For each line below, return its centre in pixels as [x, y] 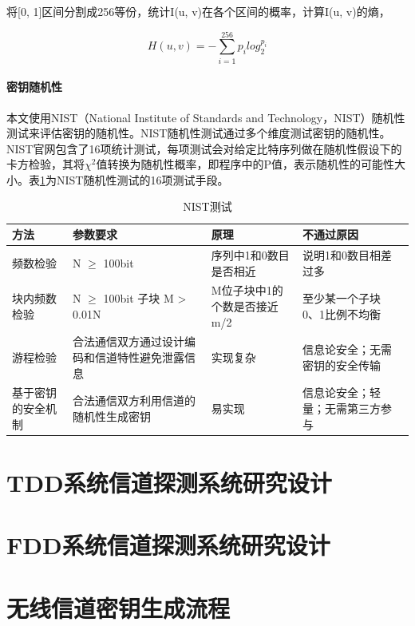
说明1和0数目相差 [347, 254]
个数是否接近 [245, 305]
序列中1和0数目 [250, 254]
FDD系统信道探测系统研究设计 [168, 545]
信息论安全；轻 [341, 392]
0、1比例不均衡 [341, 313]
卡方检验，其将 [45, 164]
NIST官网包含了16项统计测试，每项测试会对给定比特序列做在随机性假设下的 [204, 148]
